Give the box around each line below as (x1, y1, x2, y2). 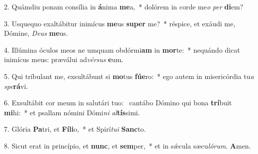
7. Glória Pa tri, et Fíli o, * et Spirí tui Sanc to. (4, 124, 146, 134)
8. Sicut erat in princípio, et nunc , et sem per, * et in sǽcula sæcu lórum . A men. (4, 140, 251, 151)
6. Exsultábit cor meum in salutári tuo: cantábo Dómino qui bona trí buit (4, 97, 232, 108)
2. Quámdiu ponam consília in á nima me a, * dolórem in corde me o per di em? (4, 1, 244, 11)
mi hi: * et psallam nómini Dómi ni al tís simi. (4, 107, 140, 117)
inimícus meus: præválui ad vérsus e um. (4, 54, 124, 65)
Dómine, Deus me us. (4, 28, 68, 38)
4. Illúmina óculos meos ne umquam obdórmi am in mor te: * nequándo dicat (4, 44, 240, 55)
